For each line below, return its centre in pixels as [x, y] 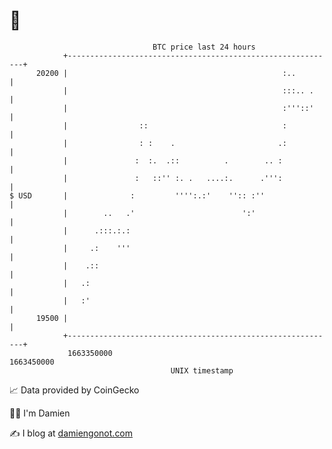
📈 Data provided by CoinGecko [74, 390]
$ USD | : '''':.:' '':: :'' [137, 195]
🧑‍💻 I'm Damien [40, 413]
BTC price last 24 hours [204, 47]
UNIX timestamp [202, 370]
